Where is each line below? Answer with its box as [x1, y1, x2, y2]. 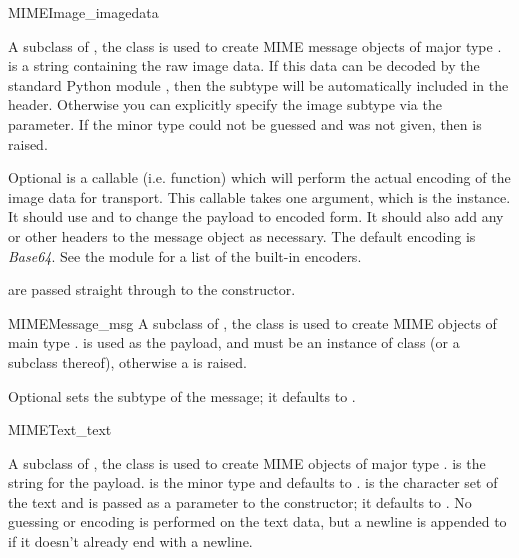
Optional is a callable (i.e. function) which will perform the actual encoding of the [8, 167, 511, 188]
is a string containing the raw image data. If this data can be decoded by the [8, 55, 480, 76]
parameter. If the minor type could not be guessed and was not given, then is [8, 113, 482, 134]
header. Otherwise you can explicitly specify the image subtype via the [8, 94, 442, 115]
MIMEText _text [8, 419, 112, 440]
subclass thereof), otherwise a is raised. [8, 351, 247, 372]
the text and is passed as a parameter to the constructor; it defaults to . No [8, 491, 472, 512]
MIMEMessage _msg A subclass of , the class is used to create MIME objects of [8, 312, 497, 333]
